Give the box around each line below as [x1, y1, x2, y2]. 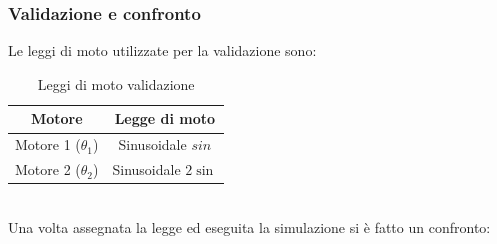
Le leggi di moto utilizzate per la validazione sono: [8, 40, 317, 61]
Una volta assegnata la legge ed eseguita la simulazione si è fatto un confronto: [8, 216, 491, 237]
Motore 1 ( [15, 134, 81, 155]
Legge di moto [114, 108, 216, 129]
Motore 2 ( [15, 159, 81, 180]
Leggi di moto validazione [37, 73, 195, 94]
